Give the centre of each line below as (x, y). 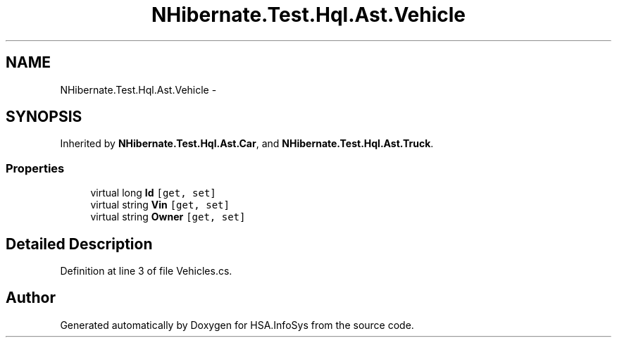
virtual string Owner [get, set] (168, 217)
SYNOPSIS (44, 117)
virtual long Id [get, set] (153, 193)
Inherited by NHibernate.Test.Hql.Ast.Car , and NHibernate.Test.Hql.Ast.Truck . (247, 144)
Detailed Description (79, 244)
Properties (35, 168)
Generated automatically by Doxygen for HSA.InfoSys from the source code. (237, 325)
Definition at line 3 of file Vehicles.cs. (146, 271)
